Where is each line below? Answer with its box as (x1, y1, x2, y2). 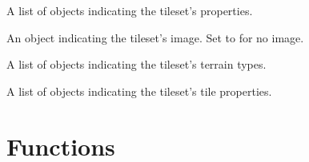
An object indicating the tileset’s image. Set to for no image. (6, 29, 304, 45)
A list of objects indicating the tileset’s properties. (6, 2, 253, 18)
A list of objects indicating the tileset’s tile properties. (6, 82, 272, 99)
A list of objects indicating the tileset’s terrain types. (6, 56, 267, 73)
